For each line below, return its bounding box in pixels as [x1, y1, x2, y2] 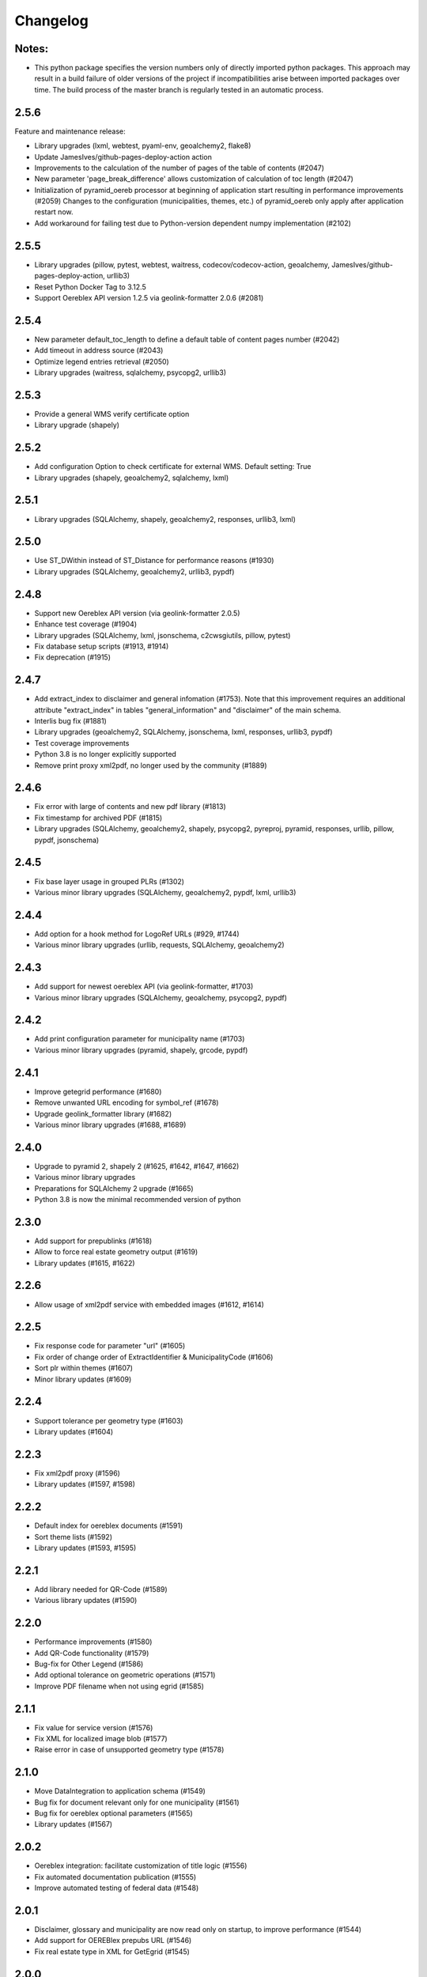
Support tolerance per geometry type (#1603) [34, 1416, 183, 1425]
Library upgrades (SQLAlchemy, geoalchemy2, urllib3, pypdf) [34, 566, 235, 576]
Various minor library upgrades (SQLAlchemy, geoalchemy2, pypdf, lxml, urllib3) [34, 887, 297, 897]
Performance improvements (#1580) [34, 1637, 153, 1646]
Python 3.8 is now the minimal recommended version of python [34, 1194, 241, 1204]
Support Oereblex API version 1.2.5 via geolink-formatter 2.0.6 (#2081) [34, 293, 264, 302]
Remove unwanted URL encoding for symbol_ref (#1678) [34, 1098, 219, 1107]
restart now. [34, 207, 74, 217]
